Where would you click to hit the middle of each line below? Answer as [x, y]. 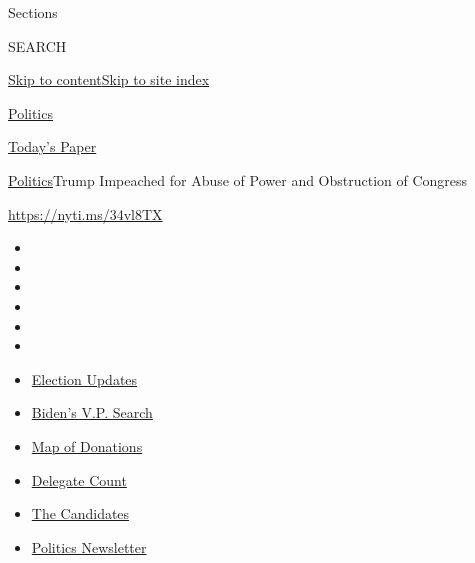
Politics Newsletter [89, 546]
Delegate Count [79, 479]
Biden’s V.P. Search [92, 412]
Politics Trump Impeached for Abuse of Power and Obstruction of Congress [238, 179]
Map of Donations [87, 445]
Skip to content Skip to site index [109, 79]
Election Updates [84, 378]
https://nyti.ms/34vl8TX [85, 213]
